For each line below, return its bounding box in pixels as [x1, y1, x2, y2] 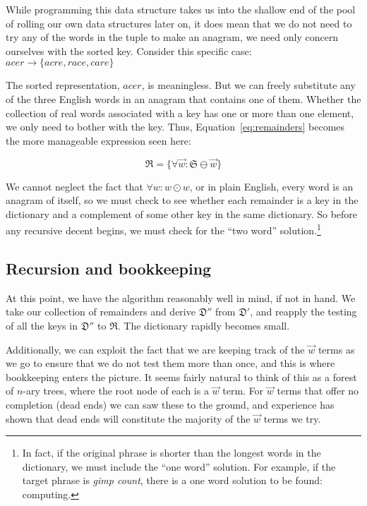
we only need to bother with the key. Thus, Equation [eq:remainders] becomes [6, 119, 345, 134]
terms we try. [263, 411, 321, 426]
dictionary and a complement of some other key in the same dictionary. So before [6, 206, 358, 221]
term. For [222, 383, 264, 398]
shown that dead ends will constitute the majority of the [6, 411, 251, 426]
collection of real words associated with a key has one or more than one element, [6, 105, 354, 120]
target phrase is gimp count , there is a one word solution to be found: [22, 473, 323, 488]
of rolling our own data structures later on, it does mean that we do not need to [6, 16, 352, 30]
